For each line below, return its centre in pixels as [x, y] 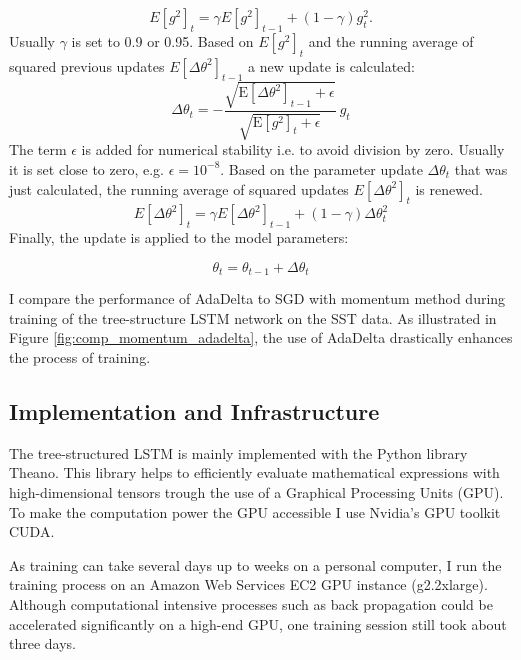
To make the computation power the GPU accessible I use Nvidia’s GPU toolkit [255, 511]
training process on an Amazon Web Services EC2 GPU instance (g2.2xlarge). [248, 584]
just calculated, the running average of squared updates [179, 188]
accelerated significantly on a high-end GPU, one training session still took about [258, 623]
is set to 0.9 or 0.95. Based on [162, 40]
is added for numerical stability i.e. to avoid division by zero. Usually [293, 149]
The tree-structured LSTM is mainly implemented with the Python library [238, 452]
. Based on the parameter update [321, 168]
